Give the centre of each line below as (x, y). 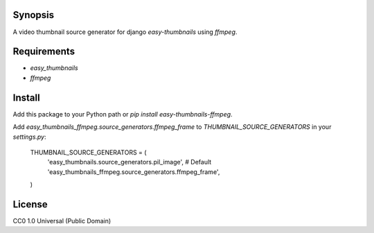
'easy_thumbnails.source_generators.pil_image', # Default (130, 162)
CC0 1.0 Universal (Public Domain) (62, 221)
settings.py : (29, 137)
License (30, 204)
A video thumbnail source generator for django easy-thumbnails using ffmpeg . (125, 32)
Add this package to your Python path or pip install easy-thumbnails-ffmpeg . (123, 114)
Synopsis (34, 15)
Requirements (44, 52)
